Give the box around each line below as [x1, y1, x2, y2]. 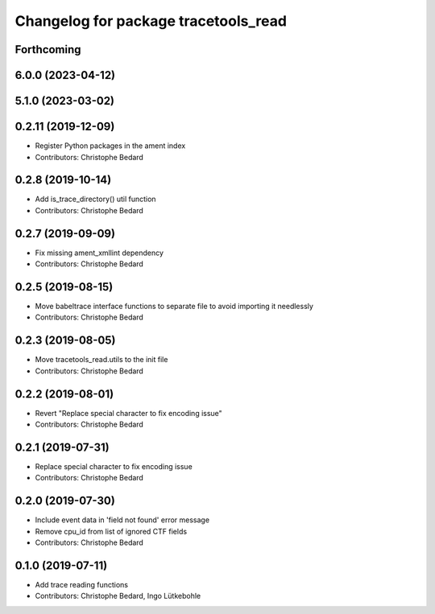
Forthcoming [14, 43, 81, 56]
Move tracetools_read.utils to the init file [35, 355, 168, 365]
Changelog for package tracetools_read [14, 12, 288, 30]
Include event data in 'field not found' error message [35, 515, 209, 525]
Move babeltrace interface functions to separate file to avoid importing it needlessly [35, 302, 314, 311]
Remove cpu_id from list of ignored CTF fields [35, 526, 188, 536]
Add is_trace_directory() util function [35, 194, 156, 204]
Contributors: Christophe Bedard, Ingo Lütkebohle [35, 591, 201, 601]
